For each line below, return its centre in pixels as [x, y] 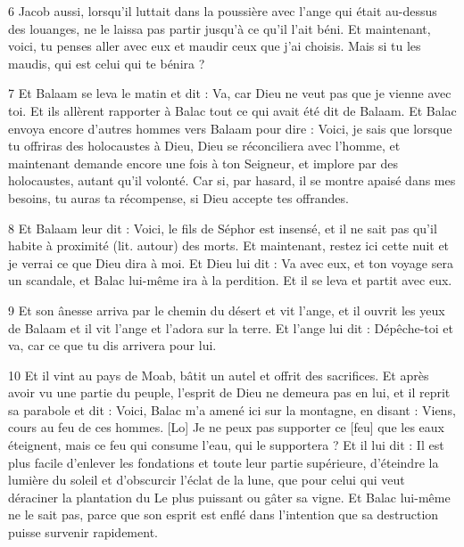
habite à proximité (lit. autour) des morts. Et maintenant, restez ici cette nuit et [229, 245]
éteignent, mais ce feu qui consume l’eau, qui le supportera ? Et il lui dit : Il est [226, 445]
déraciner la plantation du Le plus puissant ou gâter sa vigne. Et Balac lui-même [229, 497]
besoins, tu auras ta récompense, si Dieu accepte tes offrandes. [178, 197]
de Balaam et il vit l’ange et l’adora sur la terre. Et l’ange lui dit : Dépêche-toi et [231, 327]
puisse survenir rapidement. [83, 532]
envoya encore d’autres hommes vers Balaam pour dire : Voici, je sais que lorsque [230, 128]
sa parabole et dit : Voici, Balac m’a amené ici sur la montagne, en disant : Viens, [232, 409]
